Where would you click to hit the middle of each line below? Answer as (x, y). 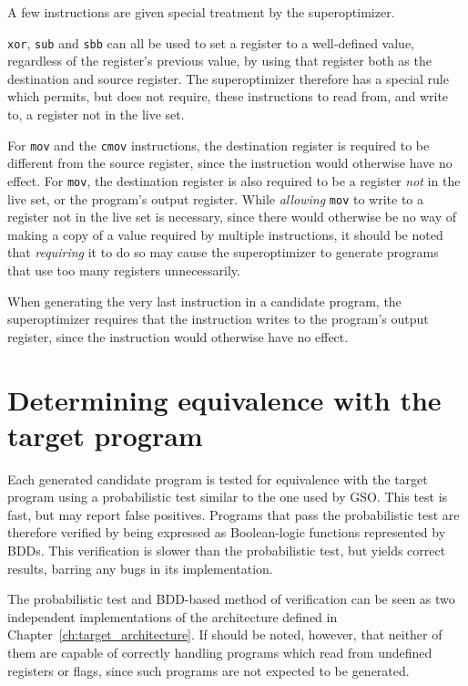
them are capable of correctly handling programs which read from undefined (220, 652)
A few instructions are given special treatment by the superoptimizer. (201, 12)
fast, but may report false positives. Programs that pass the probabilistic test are (234, 514)
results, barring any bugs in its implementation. (140, 568)
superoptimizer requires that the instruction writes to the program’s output (218, 319)
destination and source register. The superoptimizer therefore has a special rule (228, 78)
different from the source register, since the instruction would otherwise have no (230, 163)
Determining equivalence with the (224, 399)
